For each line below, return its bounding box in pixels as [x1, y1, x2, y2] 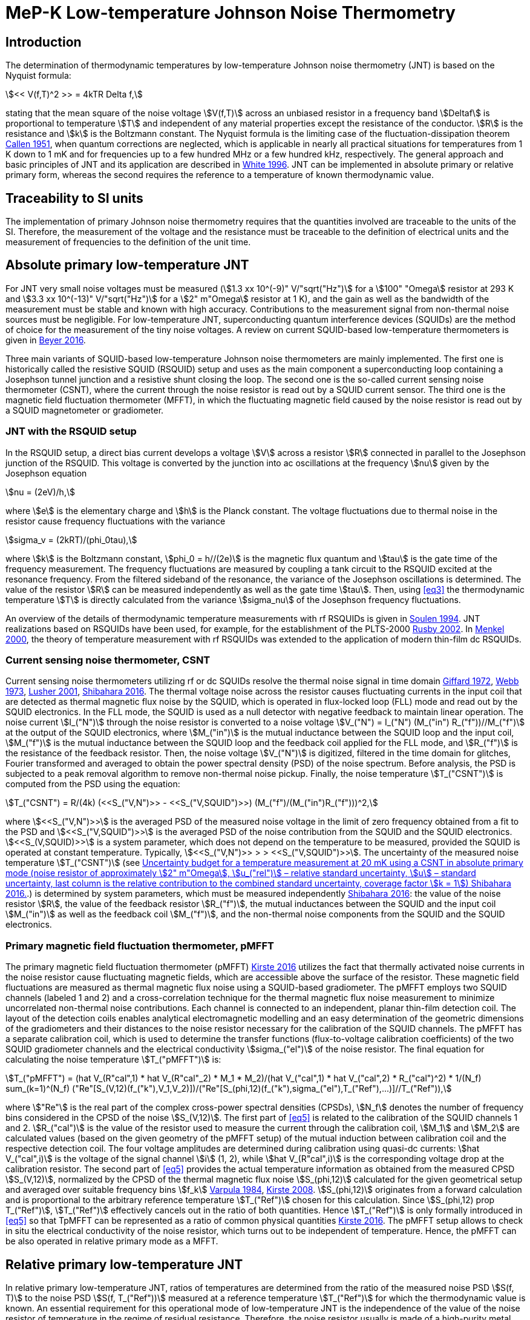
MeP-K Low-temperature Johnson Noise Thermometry [5, 2, 456, 23]
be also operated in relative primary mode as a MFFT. [5, 1236, 218, 1247]
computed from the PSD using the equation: [5, 779, 180, 790]
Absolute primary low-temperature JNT [5, 257, 249, 273]
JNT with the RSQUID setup [5, 425, 137, 438]
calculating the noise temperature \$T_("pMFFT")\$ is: [5, 1054, 221, 1065]
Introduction [5, 34, 82, 50]
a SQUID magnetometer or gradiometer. [5, 404, 164, 415]
